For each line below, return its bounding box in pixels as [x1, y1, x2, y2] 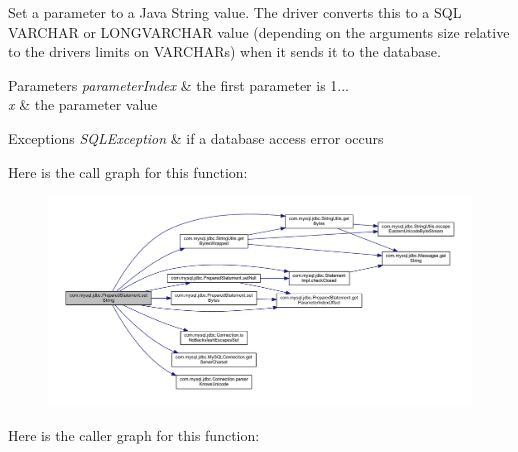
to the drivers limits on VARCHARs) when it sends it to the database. [8, 41, 441, 62]
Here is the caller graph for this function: [8, 424, 260, 445]
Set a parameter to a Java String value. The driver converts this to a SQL [8, 2, 462, 22]
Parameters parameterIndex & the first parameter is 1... [8, 74, 349, 95]
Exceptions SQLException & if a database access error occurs [8, 127, 384, 148]
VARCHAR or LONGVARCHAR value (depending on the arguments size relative [8, 21, 510, 42]
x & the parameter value [8, 94, 158, 115]
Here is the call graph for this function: [8, 161, 248, 182]
